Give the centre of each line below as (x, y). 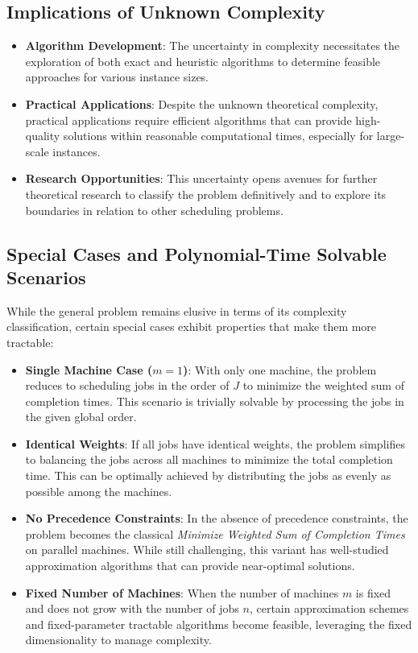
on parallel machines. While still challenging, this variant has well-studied (207, 550)
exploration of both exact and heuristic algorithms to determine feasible (203, 61)
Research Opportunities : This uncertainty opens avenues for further (201, 178)
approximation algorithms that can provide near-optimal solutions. (190, 566)
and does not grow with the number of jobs (132, 608)
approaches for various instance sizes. (117, 77)
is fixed (373, 592)
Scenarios (46, 277)
